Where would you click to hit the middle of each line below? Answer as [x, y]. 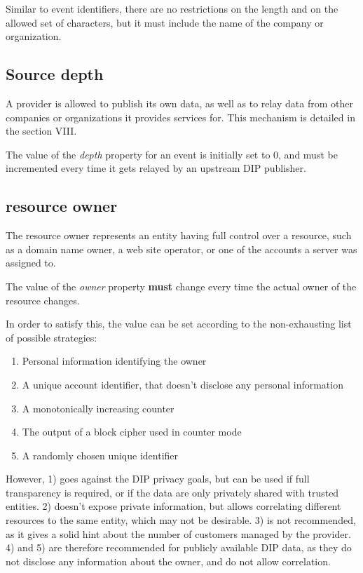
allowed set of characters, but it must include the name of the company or [165, 22]
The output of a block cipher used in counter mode [132, 432]
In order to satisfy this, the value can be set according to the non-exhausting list [179, 324]
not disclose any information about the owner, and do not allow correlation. [168, 561]
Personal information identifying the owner [114, 361]
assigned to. [31, 263]
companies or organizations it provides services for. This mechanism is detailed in [180, 117]
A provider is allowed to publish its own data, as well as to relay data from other [180, 103]
